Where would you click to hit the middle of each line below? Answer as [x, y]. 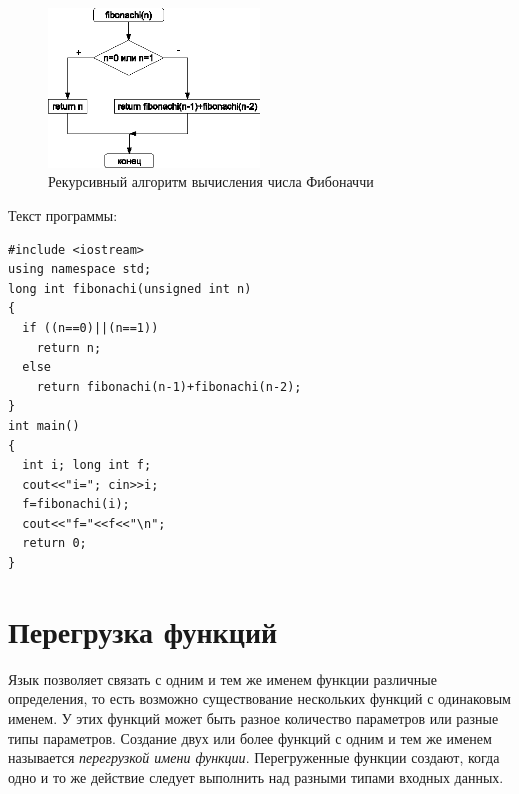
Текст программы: [63, 214]
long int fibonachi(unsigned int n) [130, 288]
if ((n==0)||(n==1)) [90, 327]
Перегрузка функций [143, 630]
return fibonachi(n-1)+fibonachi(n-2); [169, 386]
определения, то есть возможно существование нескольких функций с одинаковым [259, 698]
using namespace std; [80, 269]
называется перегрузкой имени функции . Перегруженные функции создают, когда [254, 757]
